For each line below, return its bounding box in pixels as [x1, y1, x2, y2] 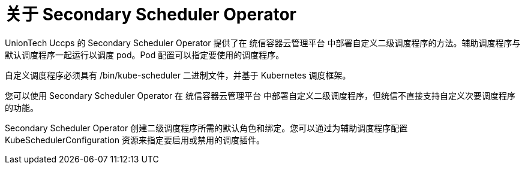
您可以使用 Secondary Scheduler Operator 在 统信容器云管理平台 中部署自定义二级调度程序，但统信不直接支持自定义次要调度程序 [5, 90, 515, 101]
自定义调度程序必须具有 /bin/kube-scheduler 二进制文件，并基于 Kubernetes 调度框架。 [5, 70, 351, 80]
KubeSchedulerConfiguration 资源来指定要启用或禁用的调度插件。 [5, 134, 265, 145]
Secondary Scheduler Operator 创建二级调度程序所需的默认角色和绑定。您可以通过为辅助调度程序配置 [5, 122, 408, 133]
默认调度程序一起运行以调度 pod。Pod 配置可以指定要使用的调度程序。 [5, 49, 284, 60]
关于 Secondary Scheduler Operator [5, 4, 296, 25]
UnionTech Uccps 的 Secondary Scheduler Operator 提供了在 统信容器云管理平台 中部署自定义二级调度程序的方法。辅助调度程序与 [5, 37, 521, 48]
